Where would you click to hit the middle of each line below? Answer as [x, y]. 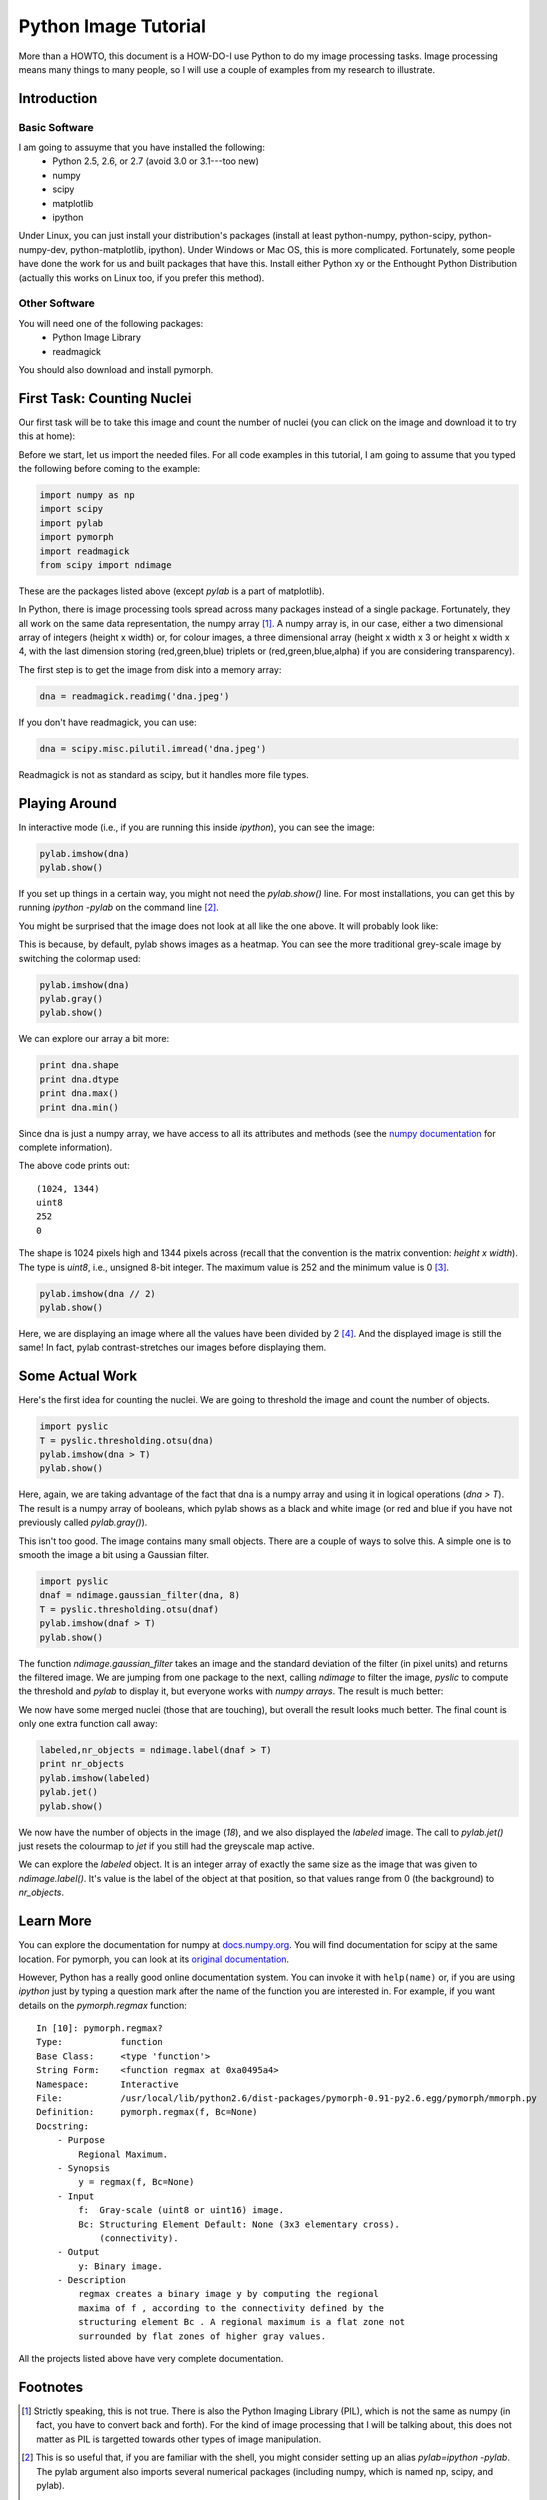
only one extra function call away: [88, 1724]
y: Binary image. [121, 2266]
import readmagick [84, 551]
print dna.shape [79, 1065]
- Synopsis [83, 2168]
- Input [75, 2196]
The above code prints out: [74, 1166]
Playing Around [67, 803]
